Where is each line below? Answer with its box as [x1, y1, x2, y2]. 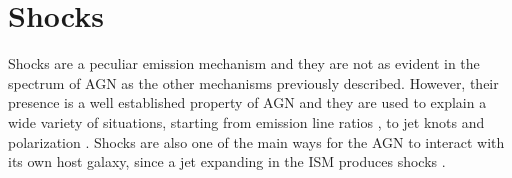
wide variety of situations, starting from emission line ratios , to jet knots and [8, 111, 485, 132]
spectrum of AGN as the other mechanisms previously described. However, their [8, 72, 499, 93]
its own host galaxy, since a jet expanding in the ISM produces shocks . [8, 151, 446, 172]
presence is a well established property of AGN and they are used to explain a [8, 92, 487, 113]
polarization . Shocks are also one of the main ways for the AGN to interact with [8, 131, 505, 152]
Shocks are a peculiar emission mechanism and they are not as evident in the [8, 53, 480, 74]
